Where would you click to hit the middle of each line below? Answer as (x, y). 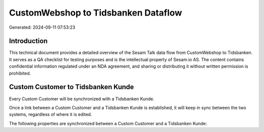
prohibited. (20, 73)
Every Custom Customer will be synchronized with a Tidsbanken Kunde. (82, 99)
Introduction (28, 41)
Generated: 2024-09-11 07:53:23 (42, 27)
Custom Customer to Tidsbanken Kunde (72, 87)
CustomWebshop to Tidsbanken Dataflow (96, 13)
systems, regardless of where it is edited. (51, 114)
